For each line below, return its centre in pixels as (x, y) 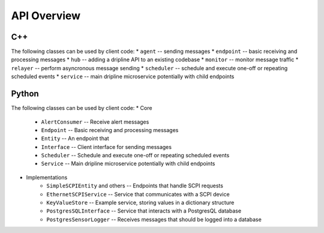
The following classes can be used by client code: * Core (82, 108)
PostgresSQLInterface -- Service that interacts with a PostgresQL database (144, 211)
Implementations (47, 177)
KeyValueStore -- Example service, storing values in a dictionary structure (140, 203)
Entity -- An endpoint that (75, 139)
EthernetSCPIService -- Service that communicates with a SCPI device (138, 194)
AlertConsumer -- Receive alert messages (95, 122)
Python (25, 94)
